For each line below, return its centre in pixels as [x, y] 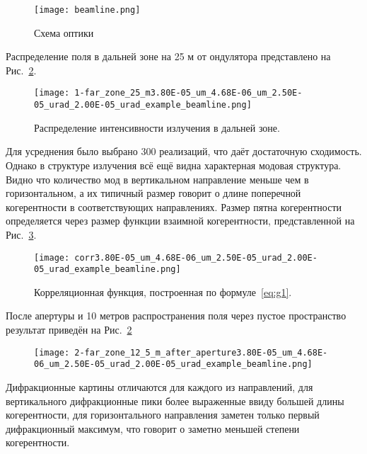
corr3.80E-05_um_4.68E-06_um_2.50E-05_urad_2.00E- [196, 257]
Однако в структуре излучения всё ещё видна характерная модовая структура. [174, 165]
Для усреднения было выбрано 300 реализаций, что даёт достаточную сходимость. [184, 151]
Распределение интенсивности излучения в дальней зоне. [157, 127]
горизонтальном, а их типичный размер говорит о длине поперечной [153, 193]
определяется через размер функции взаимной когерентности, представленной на [180, 221]
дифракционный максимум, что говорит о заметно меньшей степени [153, 428]
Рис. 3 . [21, 234]
